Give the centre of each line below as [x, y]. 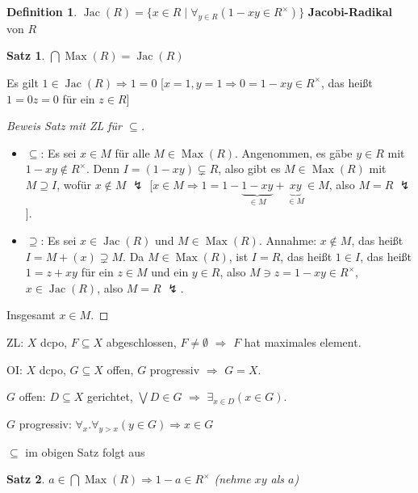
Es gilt [23, 82]
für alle [132, 152]
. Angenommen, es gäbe [294, 152]
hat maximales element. [303, 341]
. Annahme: [288, 240]
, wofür [74, 184]
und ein [170, 272]
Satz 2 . [26, 479]
